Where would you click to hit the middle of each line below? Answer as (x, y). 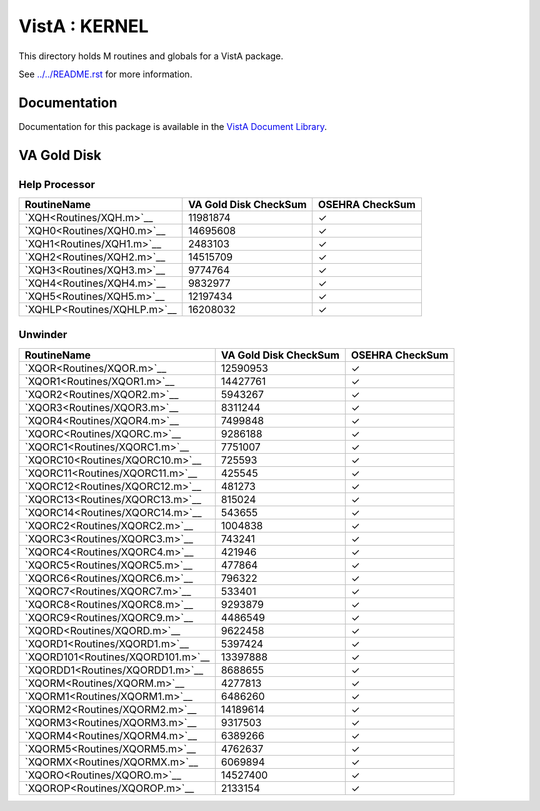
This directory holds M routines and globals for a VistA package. (151, 56)
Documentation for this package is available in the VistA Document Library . (173, 126)
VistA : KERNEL (83, 26)
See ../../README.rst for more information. (105, 74)
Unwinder (43, 335)
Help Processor (56, 184)
